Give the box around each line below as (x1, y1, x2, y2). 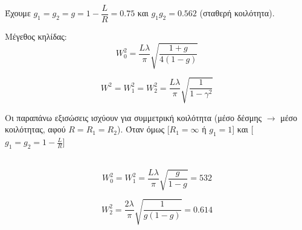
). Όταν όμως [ (117, 123, 170, 135)
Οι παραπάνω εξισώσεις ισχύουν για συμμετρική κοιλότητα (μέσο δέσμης (5, 111, 262, 123)
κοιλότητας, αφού (5, 123, 66, 135)
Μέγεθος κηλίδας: (5, 30, 67, 43)
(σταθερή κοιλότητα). (199, 7, 275, 19)
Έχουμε (5, 7, 31, 19)
